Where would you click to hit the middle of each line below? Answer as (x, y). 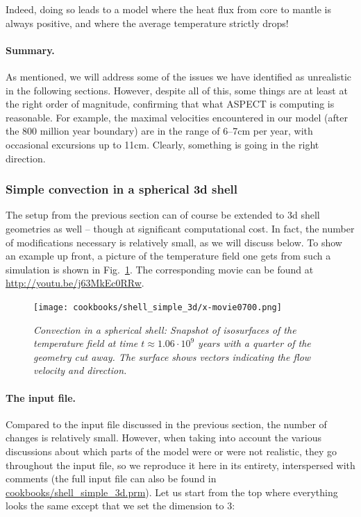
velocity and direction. (80, 370)
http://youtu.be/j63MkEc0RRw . (75, 283)
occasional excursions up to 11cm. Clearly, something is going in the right (162, 144)
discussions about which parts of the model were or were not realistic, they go (171, 451)
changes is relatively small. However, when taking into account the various (163, 438)
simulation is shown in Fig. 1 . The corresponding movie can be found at (160, 269)
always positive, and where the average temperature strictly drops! (147, 23)
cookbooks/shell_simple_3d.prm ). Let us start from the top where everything (172, 492)
